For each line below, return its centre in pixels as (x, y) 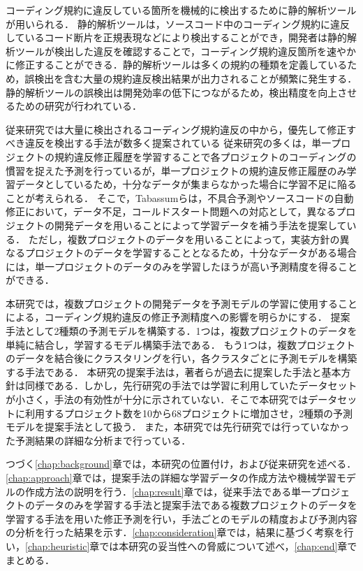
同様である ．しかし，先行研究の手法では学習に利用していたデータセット (191, 385)
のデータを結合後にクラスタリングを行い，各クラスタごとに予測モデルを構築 (181, 358)
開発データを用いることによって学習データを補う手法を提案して (200, 225)
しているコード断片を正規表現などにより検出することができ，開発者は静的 (176, 37)
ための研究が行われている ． (78, 106)
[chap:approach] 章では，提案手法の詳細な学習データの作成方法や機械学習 (171, 477)
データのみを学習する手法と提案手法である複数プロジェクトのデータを (196, 505)
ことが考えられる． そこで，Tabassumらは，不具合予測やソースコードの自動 (180, 197)
